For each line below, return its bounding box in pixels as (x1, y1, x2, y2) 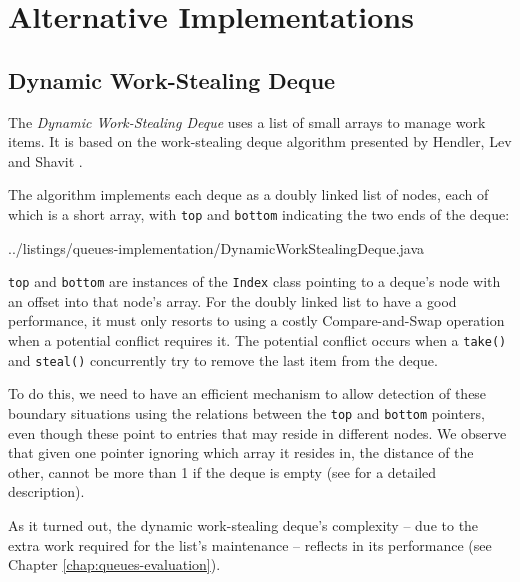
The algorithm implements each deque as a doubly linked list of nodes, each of (8, 184, 489, 205)
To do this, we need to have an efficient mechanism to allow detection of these (8, 383, 487, 404)
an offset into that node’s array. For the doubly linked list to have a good (8, 290, 457, 311)
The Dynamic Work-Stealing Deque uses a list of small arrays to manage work (8, 111, 486, 132)
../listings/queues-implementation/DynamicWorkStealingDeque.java (8, 237, 425, 258)
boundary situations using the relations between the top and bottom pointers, (8, 402, 485, 423)
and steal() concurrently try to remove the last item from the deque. (8, 349, 438, 370)
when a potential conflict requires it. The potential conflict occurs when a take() (8, 330, 507, 351)
